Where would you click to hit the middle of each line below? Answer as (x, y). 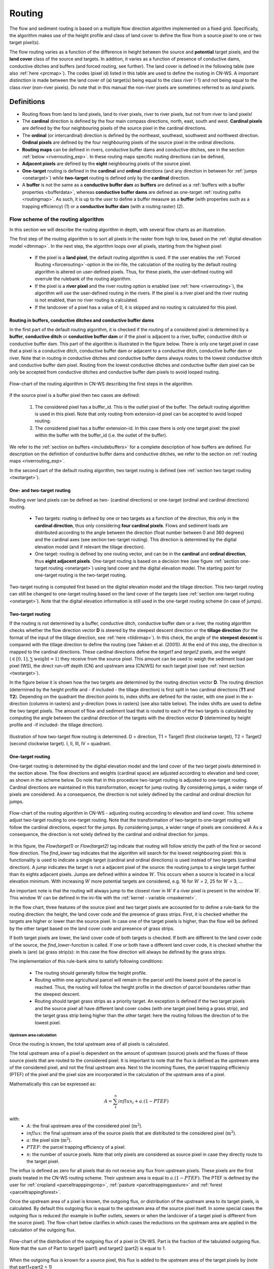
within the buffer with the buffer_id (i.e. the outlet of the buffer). (101, 435)
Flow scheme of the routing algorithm (57, 219)
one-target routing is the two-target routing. (81, 575)
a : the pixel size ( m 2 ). (49, 1140)
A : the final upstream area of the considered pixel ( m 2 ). (84, 1126)
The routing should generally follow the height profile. (91, 973)
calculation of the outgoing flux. (43, 1230)
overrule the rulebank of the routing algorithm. (83, 279)
